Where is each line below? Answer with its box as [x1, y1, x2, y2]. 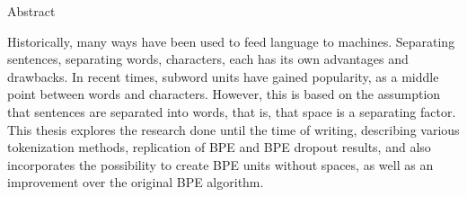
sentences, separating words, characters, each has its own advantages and [7, 49, 409, 68]
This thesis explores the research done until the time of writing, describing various [7, 120, 460, 139]
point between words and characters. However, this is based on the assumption [7, 85, 441, 103]
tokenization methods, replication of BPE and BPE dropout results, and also [7, 138, 431, 157]
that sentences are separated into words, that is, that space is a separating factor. [7, 102, 456, 121]
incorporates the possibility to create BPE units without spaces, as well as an [7, 155, 434, 174]
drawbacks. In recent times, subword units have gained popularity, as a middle [7, 67, 439, 85]
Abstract [7, 2, 56, 20]
